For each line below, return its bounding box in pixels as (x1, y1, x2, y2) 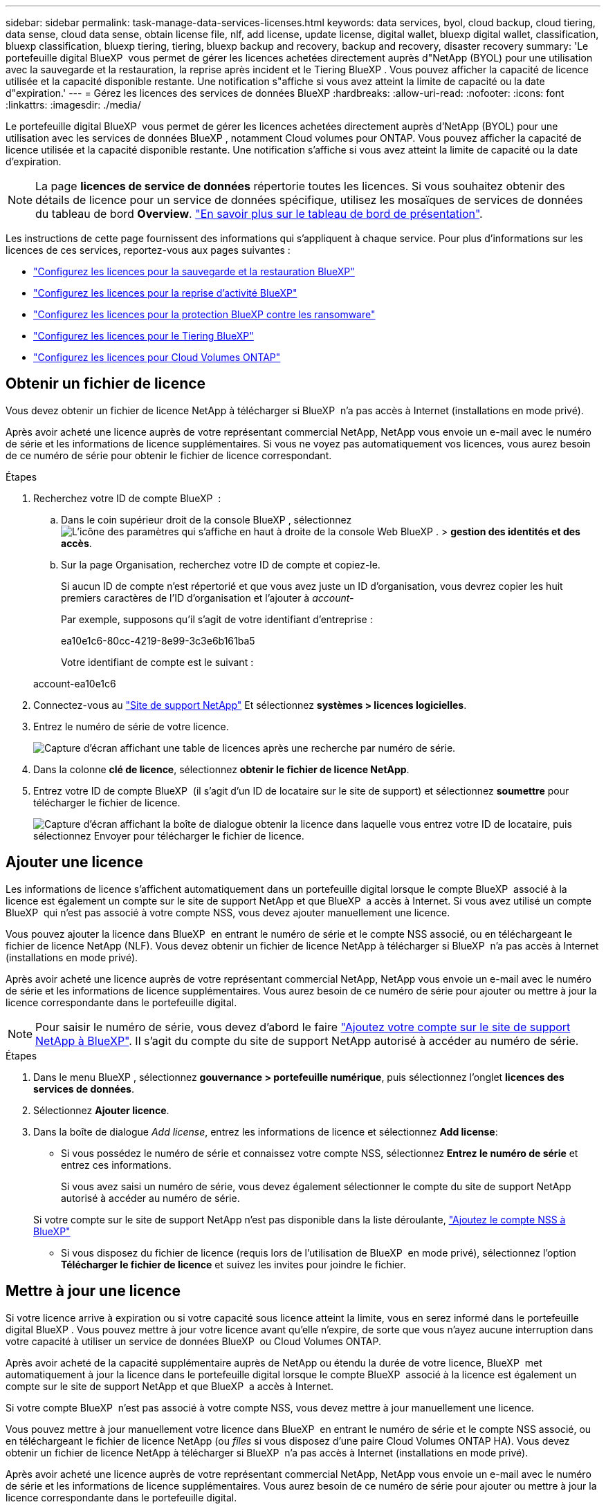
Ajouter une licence (6, 853, 143, 871)
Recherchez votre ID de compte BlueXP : (33, 492, 221, 504)
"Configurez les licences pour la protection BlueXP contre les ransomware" (33, 308, 376, 320)
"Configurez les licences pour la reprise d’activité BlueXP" (33, 287, 297, 299)
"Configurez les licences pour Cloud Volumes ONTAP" (33, 351, 281, 363)
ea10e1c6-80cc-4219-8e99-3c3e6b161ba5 (61, 634, 255, 647)
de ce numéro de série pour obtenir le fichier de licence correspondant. (6, 449, 332, 461)
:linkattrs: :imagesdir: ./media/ (6, 99, 141, 111)
